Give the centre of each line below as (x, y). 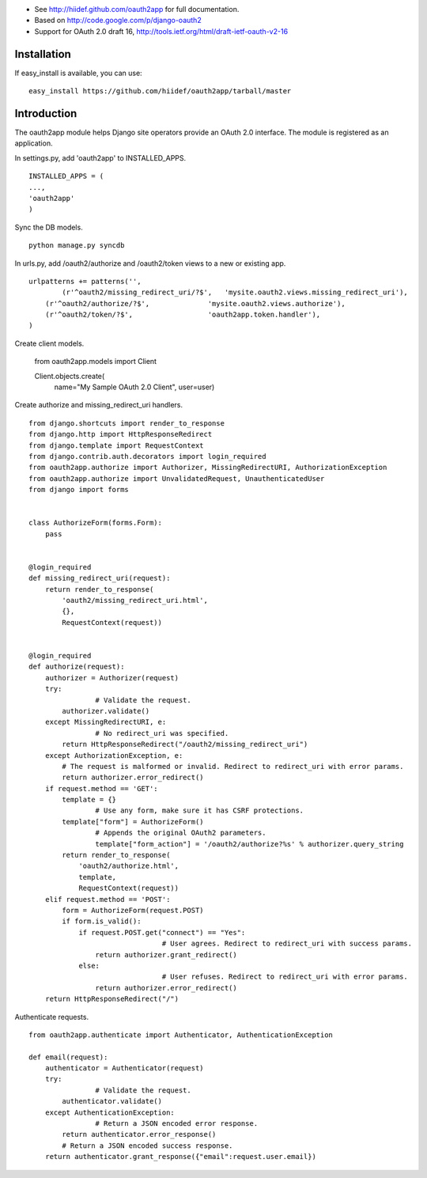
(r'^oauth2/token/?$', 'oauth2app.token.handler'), (183, 315)
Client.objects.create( (70, 376)
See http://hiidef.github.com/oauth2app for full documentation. (137, 9)
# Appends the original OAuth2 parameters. (181, 833)
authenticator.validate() (112, 1101)
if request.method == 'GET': (101, 788)
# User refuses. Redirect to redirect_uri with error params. (285, 977)
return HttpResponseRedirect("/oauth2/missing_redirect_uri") (185, 744)
